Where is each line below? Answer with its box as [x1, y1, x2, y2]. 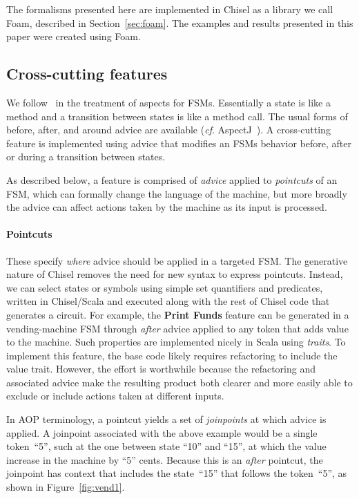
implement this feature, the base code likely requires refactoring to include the [6, 348, 338, 362]
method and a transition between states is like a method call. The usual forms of [6, 109, 348, 123]
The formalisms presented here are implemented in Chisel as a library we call [6, 2, 333, 16]
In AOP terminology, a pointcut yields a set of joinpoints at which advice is [6, 412, 327, 426]
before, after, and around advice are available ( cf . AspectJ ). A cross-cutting [6, 122, 331, 137]
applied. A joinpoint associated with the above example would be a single [6, 425, 318, 440]
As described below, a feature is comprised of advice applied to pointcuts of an [6, 172, 338, 187]
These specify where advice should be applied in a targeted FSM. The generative [6, 253, 348, 267]
